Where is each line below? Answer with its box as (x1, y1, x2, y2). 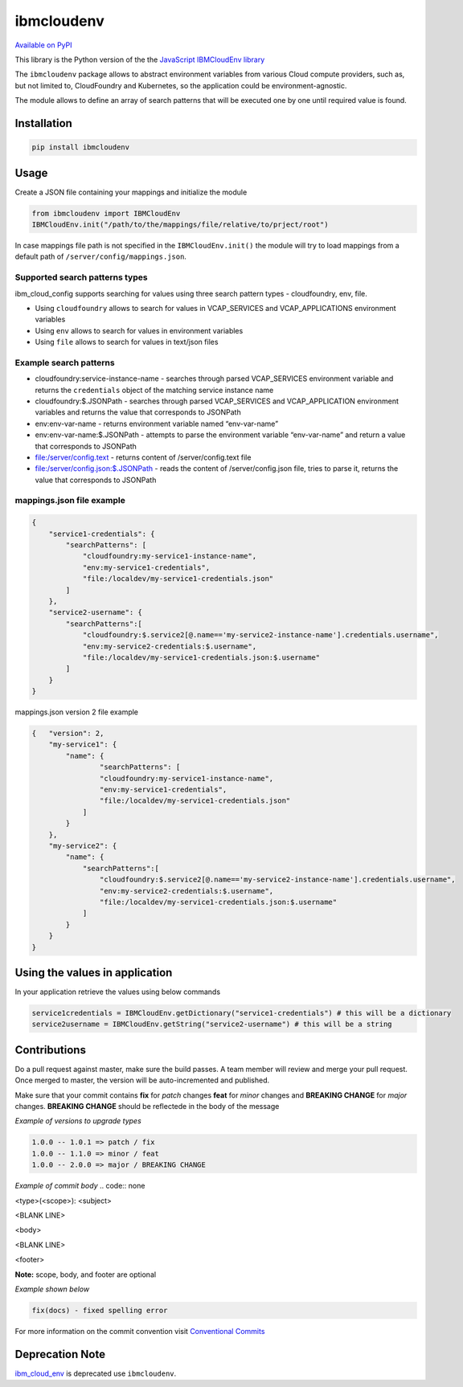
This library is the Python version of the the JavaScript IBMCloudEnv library (14, 55, 265, 64)
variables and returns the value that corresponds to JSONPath (35, 407, 241, 417)
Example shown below (14, 1284, 90, 1294)
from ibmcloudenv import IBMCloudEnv (31, 209, 181, 218)
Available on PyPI (14, 40, 72, 50)
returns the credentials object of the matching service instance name (35, 385, 274, 395)
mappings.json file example (14, 495, 126, 506)
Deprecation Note (14, 1347, 106, 1361)
